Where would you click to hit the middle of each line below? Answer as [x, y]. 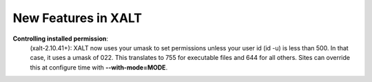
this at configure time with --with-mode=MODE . [99, 67]
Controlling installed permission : [61, 39]
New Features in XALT [77, 18]
